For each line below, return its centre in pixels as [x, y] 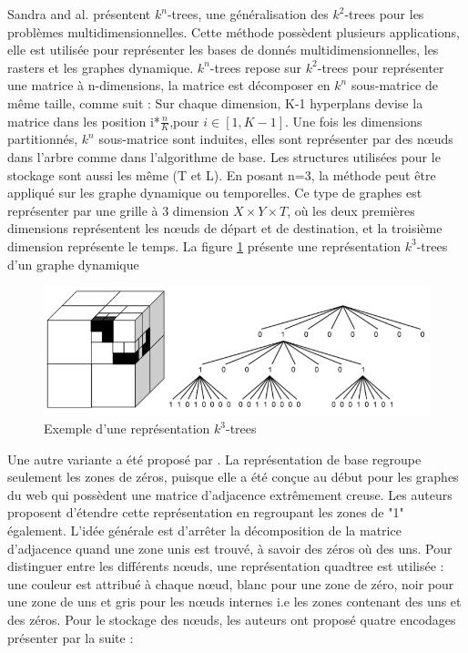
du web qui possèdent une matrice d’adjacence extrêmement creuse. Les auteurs [230, 494]
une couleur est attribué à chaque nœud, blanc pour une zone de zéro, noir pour [231, 583]
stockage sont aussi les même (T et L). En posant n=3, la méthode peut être [222, 174]
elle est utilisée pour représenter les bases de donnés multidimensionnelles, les [223, 50]
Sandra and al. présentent [79, 14]
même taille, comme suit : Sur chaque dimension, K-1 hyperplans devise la [215, 102]
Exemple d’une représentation [127, 429]
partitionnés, [43, 139]
